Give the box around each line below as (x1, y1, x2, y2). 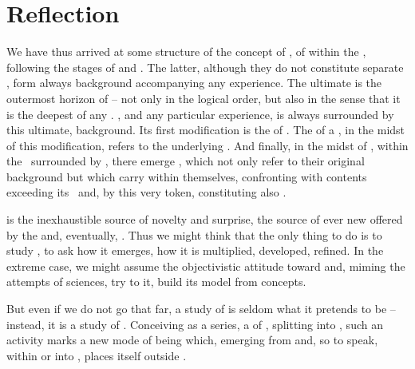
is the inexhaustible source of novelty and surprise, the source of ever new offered (6, 211, 403, 228)
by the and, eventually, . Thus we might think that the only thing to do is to (6, 226, 382, 243)
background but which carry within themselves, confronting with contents (6, 168, 367, 184)
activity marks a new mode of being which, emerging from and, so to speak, (6, 331, 378, 348)
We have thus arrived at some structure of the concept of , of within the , (6, 43, 366, 60)
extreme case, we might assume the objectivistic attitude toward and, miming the (6, 257, 405, 274)
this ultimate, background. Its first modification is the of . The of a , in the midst (6, 121, 405, 138)
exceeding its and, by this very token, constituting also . (6, 184, 287, 200)
